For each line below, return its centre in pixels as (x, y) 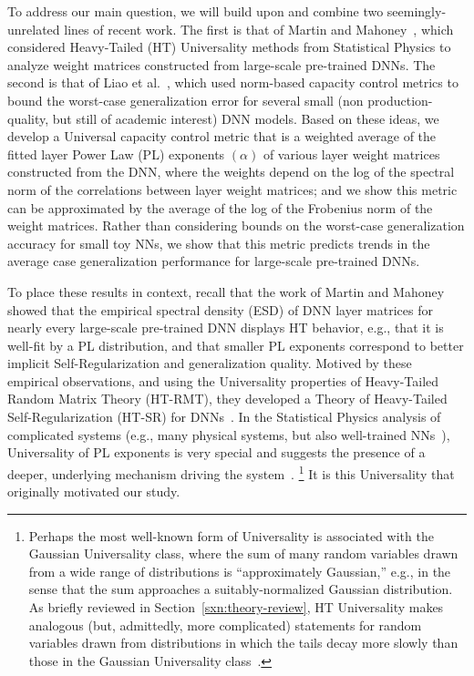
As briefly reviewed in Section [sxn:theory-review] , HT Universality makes (236, 607)
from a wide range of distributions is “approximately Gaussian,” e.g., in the (240, 571)
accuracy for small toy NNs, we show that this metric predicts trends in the (219, 243)
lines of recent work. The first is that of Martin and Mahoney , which (259, 29)
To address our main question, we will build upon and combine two (196, 11)
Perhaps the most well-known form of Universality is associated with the (231, 535)
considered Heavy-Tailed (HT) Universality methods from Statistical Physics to (229, 47)
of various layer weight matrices (351, 154)
